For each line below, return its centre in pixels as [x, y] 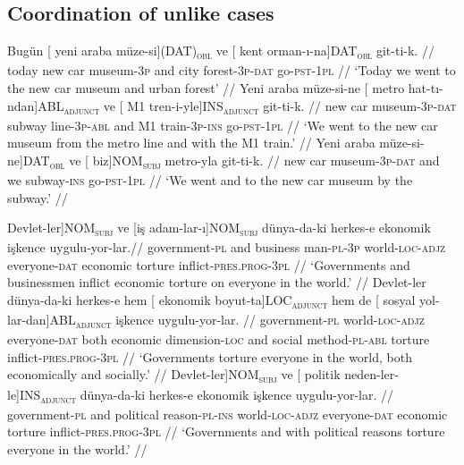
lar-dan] [29, 320]
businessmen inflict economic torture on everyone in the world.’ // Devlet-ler [217, 282]
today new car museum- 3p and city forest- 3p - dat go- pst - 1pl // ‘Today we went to [232, 70]
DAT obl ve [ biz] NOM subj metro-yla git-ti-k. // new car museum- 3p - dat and [231, 161]
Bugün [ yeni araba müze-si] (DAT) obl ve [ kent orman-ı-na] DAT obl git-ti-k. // [221, 51]
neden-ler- [371, 374]
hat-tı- [426, 87]
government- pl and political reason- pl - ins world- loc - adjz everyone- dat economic [228, 414]
